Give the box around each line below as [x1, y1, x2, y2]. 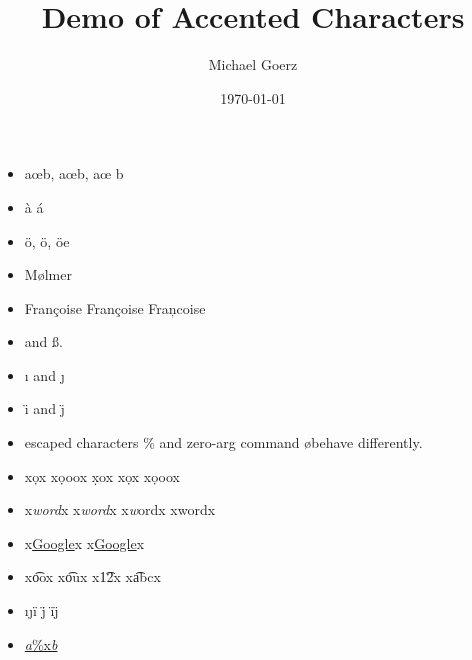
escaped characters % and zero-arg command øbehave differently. [24, 432, 423, 453]
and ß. [24, 331, 63, 352]
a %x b [24, 633, 58, 654]
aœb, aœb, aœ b [24, 163, 124, 184]
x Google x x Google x [24, 532, 145, 553]
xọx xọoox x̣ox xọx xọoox [24, 465, 180, 486]
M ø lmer [24, 264, 72, 285]
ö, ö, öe [24, 230, 70, 251]
